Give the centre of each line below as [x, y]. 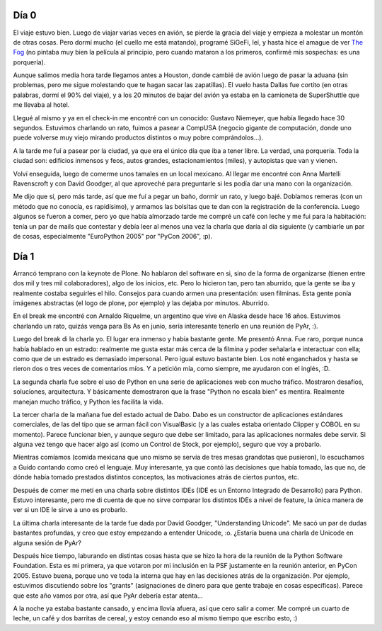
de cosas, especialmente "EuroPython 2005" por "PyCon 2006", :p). [113, 236]
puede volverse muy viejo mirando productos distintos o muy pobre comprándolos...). [138, 137]
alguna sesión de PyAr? [47, 542]
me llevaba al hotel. [41, 105]
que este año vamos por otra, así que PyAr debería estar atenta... [108, 596]
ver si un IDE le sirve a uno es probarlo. [70, 510]
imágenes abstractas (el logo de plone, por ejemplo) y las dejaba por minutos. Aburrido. [141, 303]
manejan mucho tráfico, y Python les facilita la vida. [88, 402]
